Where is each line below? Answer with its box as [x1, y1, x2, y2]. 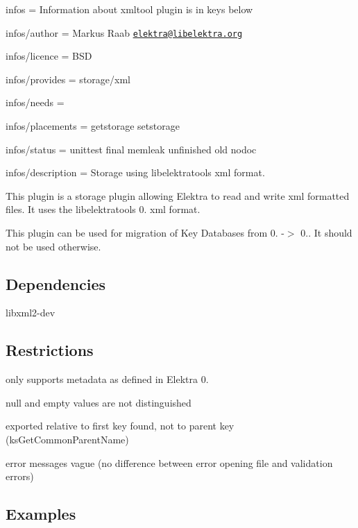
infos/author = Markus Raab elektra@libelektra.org [6, 25, 243, 40]
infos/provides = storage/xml [6, 71, 130, 86]
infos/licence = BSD [6, 49, 92, 63]
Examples [6, 503, 76, 525]
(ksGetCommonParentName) [6, 432, 129, 446]
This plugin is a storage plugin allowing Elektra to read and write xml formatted [6, 188, 350, 203]
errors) [6, 469, 34, 484]
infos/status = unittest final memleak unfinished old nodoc [6, 142, 257, 156]
